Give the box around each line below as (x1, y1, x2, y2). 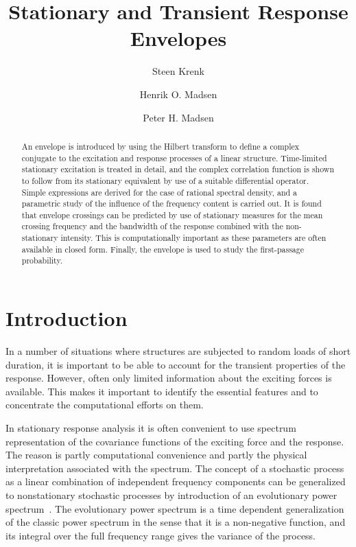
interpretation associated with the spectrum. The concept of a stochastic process (5, 461, 344, 475)
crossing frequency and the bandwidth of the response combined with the (21, 220, 283, 232)
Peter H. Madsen (143, 110, 214, 124)
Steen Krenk (152, 64, 204, 78)
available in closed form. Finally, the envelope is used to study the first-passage (21, 243, 305, 255)
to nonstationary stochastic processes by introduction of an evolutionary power (5, 487, 337, 502)
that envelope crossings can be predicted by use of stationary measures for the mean (21, 209, 323, 220)
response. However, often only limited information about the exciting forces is (5, 371, 332, 385)
